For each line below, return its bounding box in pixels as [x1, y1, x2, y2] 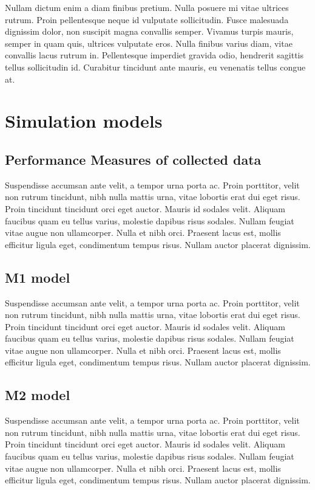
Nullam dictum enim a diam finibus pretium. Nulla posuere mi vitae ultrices [5, 1, 289, 13]
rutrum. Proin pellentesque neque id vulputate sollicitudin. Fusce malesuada [5, 13, 289, 26]
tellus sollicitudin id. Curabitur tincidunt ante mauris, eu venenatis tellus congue [5, 60, 306, 73]
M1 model [5, 267, 70, 286]
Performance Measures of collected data [5, 150, 262, 168]
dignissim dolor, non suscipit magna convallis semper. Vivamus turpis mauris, [5, 25, 294, 38]
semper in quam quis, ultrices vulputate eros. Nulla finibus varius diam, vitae [5, 36, 293, 49]
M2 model [5, 385, 70, 404]
